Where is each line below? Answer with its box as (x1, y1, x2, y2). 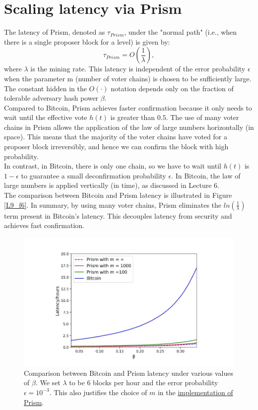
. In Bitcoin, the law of (171, 170, 241, 180)
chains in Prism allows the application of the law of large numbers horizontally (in (4, 121, 254, 132)
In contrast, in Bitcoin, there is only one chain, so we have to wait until (4, 161, 221, 171)
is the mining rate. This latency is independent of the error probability (30, 63, 246, 74)
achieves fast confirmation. (4, 220, 84, 231)
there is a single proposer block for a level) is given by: (4, 36, 170, 47)
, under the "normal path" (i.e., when (124, 27, 237, 37)
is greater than (110, 112, 155, 122)
